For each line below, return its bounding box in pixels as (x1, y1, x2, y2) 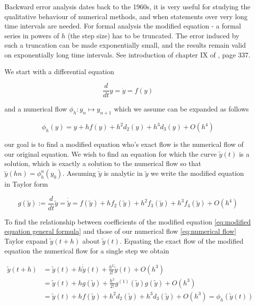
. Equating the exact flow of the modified (120, 236, 244, 246)
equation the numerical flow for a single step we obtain (4, 245, 169, 255)
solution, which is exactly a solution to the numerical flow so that (4, 158, 202, 168)
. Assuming (62, 168, 96, 178)
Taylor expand (4, 236, 48, 246)
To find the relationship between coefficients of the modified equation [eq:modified (4, 216, 251, 226)
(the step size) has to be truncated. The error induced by (67, 30, 239, 40)
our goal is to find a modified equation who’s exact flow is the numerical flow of (4, 139, 244, 149)
